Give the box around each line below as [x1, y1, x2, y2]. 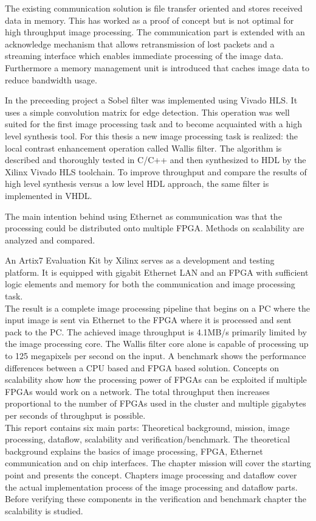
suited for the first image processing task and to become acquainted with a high [5, 117, 302, 130]
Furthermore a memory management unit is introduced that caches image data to [5, 61, 310, 74]
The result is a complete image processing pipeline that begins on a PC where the [5, 301, 310, 314]
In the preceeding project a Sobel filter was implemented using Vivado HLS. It [5, 94, 298, 107]
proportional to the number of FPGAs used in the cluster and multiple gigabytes [5, 397, 306, 410]
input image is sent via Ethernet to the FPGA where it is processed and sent [5, 313, 292, 326]
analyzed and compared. [5, 233, 95, 246]
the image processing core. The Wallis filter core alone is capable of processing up [5, 337, 309, 350]
